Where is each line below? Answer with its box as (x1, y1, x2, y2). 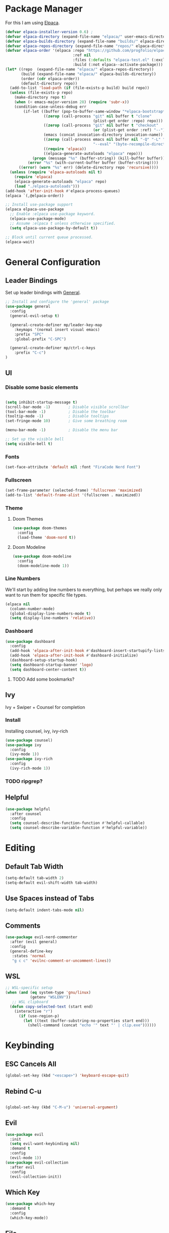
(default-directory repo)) (21, 81, 78, 86)
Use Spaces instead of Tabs (5, 894, 95, 903)
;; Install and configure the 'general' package (5, 299, 109, 304)
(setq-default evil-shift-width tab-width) (5, 880, 98, 885)
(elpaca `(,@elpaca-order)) (5, 193, 64, 198)
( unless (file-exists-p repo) (10, 90, 73, 96)
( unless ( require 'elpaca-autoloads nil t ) (10, 170, 102, 175)
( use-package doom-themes (12, 526, 67, 531)
